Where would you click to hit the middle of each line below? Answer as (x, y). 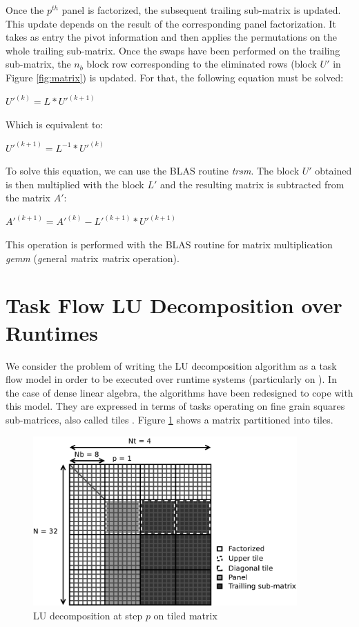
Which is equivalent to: (55, 124)
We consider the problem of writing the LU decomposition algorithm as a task (171, 365)
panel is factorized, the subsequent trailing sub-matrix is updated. (201, 10)
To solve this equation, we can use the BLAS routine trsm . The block (153, 171)
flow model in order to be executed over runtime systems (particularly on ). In (171, 379)
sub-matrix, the (38, 64)
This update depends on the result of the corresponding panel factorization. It (171, 23)
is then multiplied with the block (75, 184)
